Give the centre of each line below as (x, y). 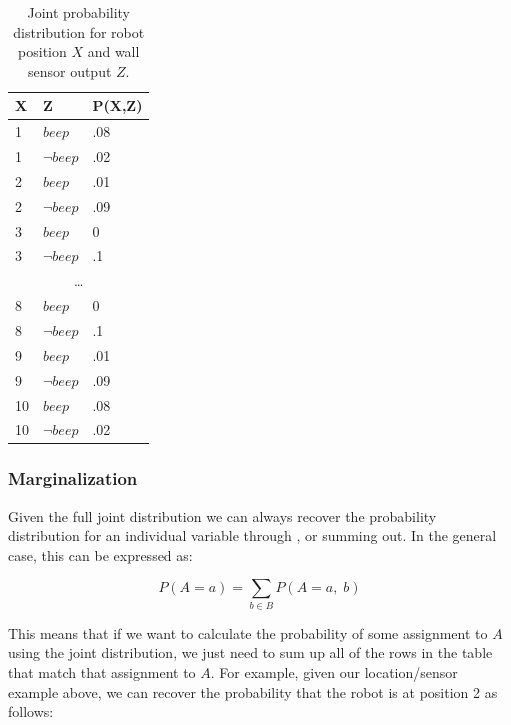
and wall (113, 51)
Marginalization (73, 478)
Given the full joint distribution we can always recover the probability (222, 515)
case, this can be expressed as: (100, 554)
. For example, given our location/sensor (334, 671)
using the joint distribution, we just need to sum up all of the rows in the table (250, 652)
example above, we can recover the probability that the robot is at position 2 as (253, 691)
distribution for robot (79, 31)
